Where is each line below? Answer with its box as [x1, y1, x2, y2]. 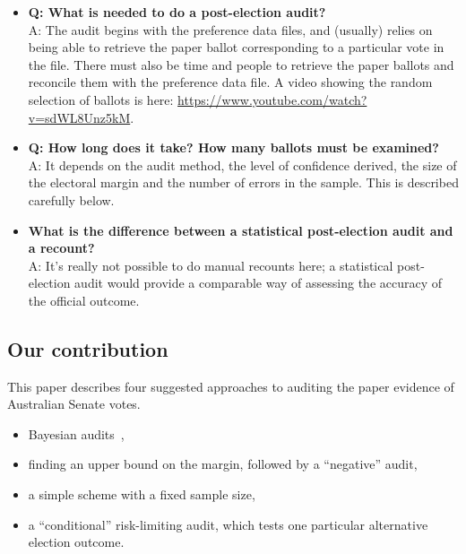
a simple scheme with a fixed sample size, [28, 485, 255, 504]
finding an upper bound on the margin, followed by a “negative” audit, [28, 454, 418, 473]
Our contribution [7, 334, 168, 362]
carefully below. [28, 190, 115, 209]
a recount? [28, 238, 95, 257]
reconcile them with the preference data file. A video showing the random [28, 73, 433, 91]
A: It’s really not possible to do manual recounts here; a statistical [28, 255, 393, 274]
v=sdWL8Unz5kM [28, 108, 131, 126]
